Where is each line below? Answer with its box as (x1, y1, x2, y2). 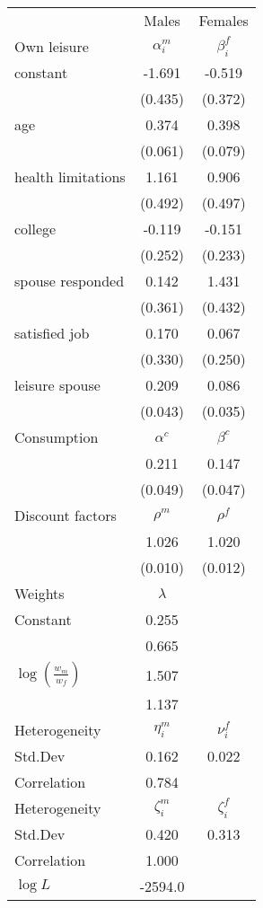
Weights (14, 583, 65, 604)
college (14, 218, 57, 239)
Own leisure (14, 36, 89, 57)
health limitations (14, 166, 126, 187)
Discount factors (14, 505, 117, 525)
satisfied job (14, 322, 90, 343)
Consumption (14, 427, 99, 447)
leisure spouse (14, 375, 101, 395)
